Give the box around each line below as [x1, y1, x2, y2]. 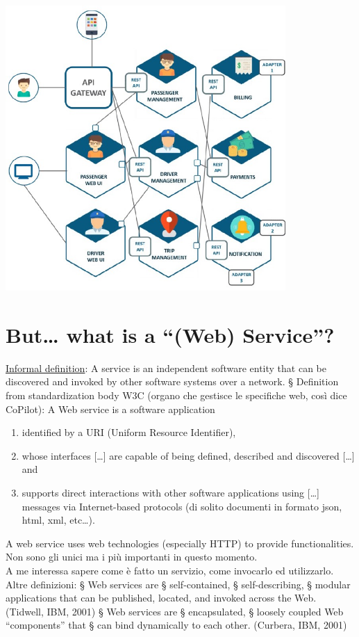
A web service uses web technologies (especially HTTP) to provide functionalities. [6, 535, 354, 550]
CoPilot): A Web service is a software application [6, 401, 215, 416]
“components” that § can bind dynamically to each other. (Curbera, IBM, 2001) [6, 618, 347, 632]
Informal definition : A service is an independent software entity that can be [6, 360, 326, 375]
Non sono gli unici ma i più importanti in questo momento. [6, 549, 258, 564]
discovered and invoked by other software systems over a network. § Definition [6, 374, 339, 389]
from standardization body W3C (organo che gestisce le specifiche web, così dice [6, 388, 347, 402]
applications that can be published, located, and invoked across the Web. [6, 590, 317, 605]
